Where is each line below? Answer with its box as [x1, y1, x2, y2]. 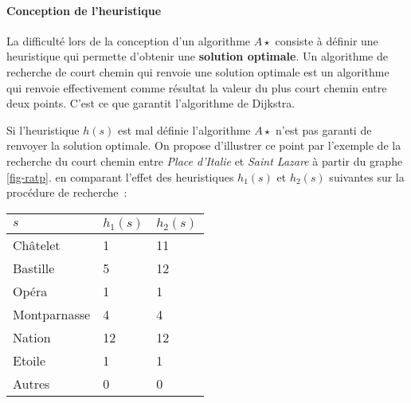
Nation [13, 327, 51, 346]
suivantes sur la [329, 168, 405, 185]
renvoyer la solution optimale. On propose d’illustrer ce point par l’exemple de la [6, 137, 401, 154]
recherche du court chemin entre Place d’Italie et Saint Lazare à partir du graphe [6, 152, 403, 169]
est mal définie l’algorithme [117, 121, 251, 138]
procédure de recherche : [6, 184, 127, 201]
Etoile [13, 350, 46, 370]
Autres [13, 374, 50, 393]
